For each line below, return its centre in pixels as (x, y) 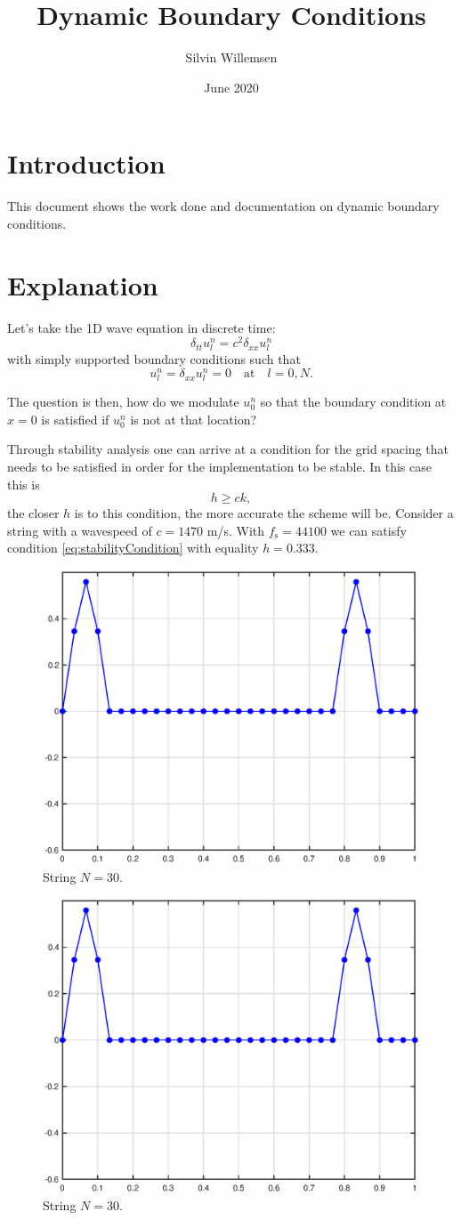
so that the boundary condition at (353, 402)
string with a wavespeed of (80, 530)
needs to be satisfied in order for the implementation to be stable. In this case (219, 466)
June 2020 (231, 87)
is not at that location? (194, 419)
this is (24, 484)
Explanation (83, 284)
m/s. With (236, 530)
